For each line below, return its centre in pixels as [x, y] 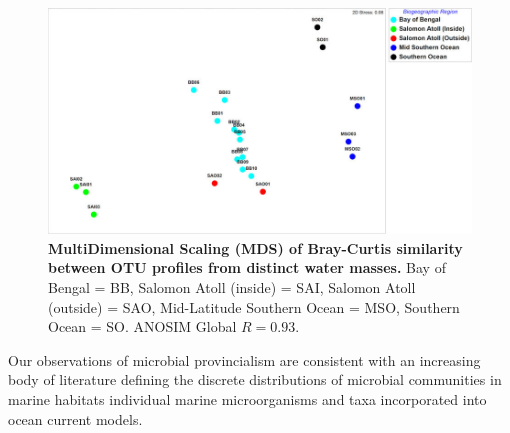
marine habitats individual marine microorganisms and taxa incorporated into [247, 398]
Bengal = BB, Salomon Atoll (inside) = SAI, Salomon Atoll [232, 286]
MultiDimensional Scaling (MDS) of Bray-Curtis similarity [255, 247]
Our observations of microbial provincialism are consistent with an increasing [244, 359]
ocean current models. [75, 418]
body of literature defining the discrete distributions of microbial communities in [255, 379]
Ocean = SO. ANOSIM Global [142, 326]
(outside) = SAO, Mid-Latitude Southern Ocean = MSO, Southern [254, 306]
